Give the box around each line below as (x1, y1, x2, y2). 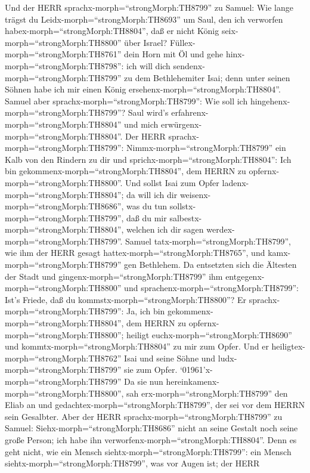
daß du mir (126, 211, 167, 224)
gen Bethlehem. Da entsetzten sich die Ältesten (124, 258, 297, 271)
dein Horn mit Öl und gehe (124, 48, 224, 60)
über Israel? (124, 36, 168, 48)
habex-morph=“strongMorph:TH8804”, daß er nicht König (5, 24, 219, 37)
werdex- (206, 223, 235, 236)
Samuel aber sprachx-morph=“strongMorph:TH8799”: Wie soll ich (5, 94, 248, 107)
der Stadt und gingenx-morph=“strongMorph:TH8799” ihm (5, 270, 223, 282)
